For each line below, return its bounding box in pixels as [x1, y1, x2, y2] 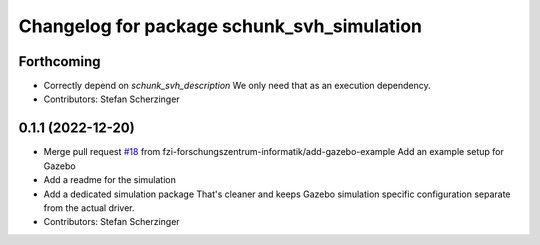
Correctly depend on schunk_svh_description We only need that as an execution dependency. [43, 80, 431, 92]
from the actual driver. [43, 201, 135, 214]
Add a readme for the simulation [43, 174, 177, 186]
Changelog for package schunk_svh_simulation [18, 15, 423, 37]
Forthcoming [18, 53, 101, 70]
